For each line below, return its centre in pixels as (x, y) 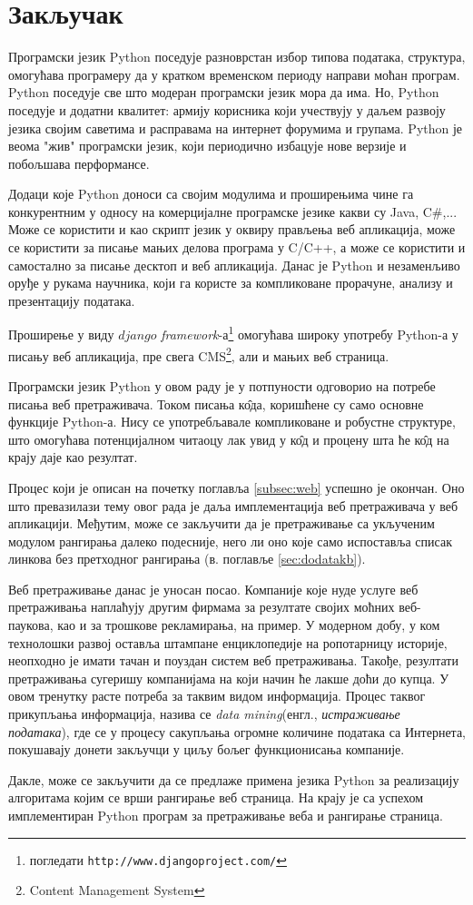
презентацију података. (72, 300)
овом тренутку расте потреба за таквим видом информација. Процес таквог (217, 696)
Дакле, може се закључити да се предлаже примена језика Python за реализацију (234, 779)
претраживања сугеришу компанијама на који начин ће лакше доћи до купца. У (229, 678)
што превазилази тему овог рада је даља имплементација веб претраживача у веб (233, 505)
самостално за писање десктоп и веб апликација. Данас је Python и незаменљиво (234, 265)
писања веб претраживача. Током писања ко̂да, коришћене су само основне (216, 403)
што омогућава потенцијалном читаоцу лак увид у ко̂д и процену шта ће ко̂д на (229, 439)
